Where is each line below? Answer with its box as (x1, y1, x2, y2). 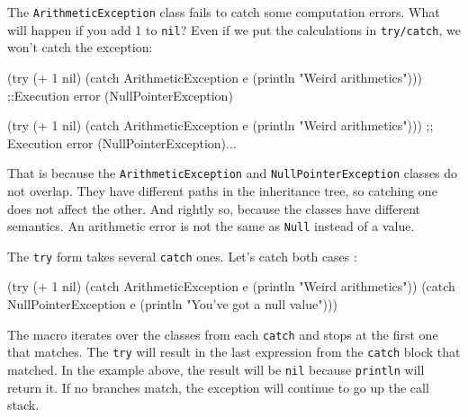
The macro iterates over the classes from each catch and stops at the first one (7, 324, 438, 343)
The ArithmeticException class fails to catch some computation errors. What (7, 3, 440, 21)
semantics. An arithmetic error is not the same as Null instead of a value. (7, 217, 415, 235)
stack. (7, 395, 40, 414)
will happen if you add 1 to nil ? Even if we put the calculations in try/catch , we (7, 20, 461, 39)
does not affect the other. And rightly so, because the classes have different (7, 199, 421, 217)
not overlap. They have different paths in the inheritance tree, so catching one (7, 181, 437, 200)
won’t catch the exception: (7, 38, 153, 57)
